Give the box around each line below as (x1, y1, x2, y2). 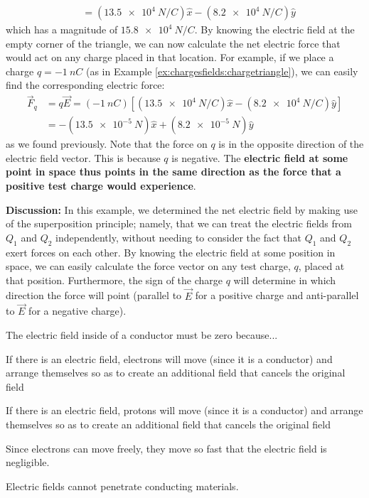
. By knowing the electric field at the (194, 22, 355, 37)
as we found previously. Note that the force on (6, 136, 208, 151)
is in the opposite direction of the (218, 136, 364, 151)
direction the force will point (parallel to (6, 288, 182, 303)
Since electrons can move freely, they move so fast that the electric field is (6, 440, 327, 455)
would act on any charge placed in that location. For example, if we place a (6, 50, 334, 65)
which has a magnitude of (6, 22, 118, 37)
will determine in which (233, 272, 336, 287)
